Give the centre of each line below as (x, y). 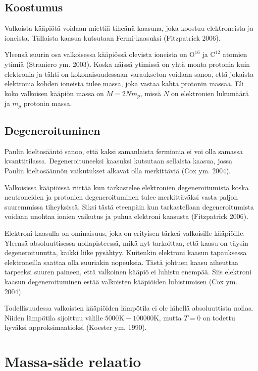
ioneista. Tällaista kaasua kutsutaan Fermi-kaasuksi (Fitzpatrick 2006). (113, 37)
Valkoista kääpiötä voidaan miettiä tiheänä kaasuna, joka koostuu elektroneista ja (129, 28)
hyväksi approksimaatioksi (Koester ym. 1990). (76, 327)
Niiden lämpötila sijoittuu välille (54, 317)
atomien (235, 54)
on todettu (219, 317)
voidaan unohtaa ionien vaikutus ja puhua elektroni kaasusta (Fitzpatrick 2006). (127, 216)
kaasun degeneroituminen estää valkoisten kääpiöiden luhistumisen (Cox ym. (121, 281)
